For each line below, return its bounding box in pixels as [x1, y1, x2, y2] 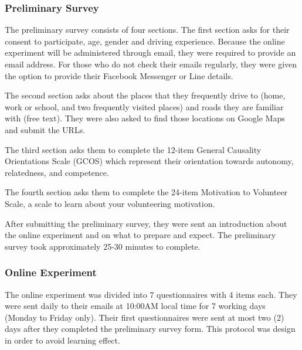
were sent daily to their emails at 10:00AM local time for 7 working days [5, 300, 266, 312]
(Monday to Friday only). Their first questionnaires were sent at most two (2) [5, 311, 284, 323]
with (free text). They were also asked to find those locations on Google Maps [5, 112, 285, 124]
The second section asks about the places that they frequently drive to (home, [5, 89, 286, 101]
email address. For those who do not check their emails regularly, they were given [5, 58, 297, 70]
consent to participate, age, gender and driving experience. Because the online [5, 35, 285, 47]
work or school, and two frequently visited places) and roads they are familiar [5, 100, 284, 113]
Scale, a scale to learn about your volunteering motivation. [5, 197, 215, 209]
